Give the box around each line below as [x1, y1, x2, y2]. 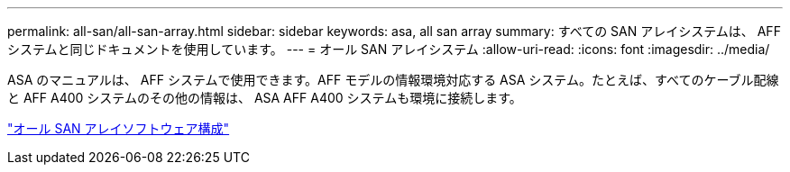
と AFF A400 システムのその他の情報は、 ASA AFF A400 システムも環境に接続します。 [7, 90, 522, 105]
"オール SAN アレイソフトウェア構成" [7, 121, 230, 136]
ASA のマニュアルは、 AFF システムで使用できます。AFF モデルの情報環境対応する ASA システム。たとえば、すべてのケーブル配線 [7, 72, 779, 87]
